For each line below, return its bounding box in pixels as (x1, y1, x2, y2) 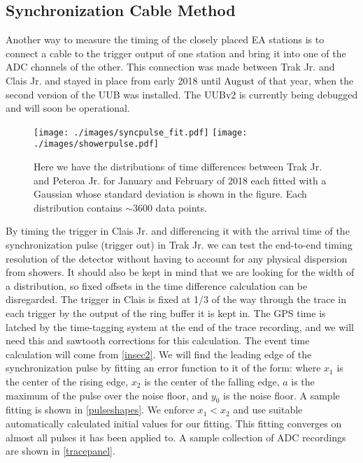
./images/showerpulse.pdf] (34, 139, 159, 149)
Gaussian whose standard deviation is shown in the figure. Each (34, 186, 307, 201)
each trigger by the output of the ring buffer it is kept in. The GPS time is (6, 306, 326, 321)
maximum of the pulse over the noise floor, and (6, 388, 208, 402)
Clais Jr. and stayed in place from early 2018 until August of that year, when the (6, 73, 354, 87)
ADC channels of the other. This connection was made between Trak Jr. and (6, 59, 335, 74)
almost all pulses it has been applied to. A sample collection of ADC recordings (6, 429, 346, 444)
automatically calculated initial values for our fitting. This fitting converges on (6, 416, 342, 430)
